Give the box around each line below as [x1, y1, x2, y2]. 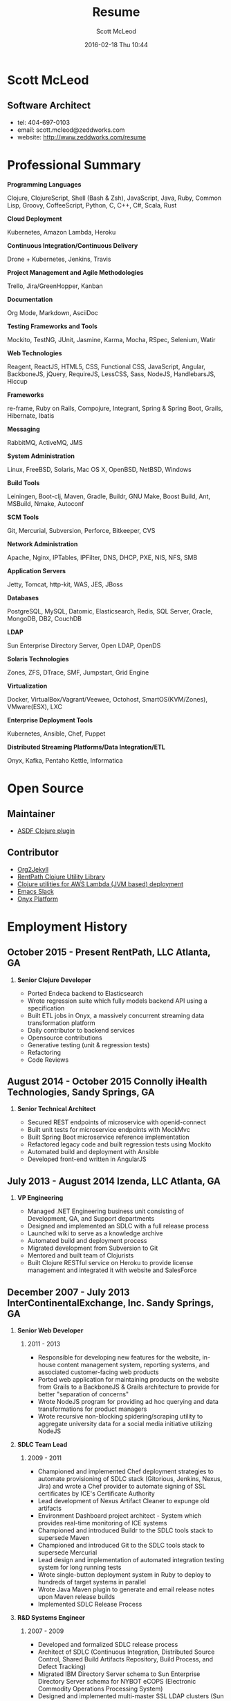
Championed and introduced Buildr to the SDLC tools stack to [37, 1526, 213, 1534]
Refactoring [27, 1048, 61, 1056]
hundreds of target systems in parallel [37, 1577, 147, 1586]
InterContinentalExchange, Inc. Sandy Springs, [7, 1297, 214, 1309]
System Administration [7, 452, 75, 460]
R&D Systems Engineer [17, 1613, 85, 1621]
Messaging [7, 425, 40, 433]
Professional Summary [7, 157, 142, 173]
